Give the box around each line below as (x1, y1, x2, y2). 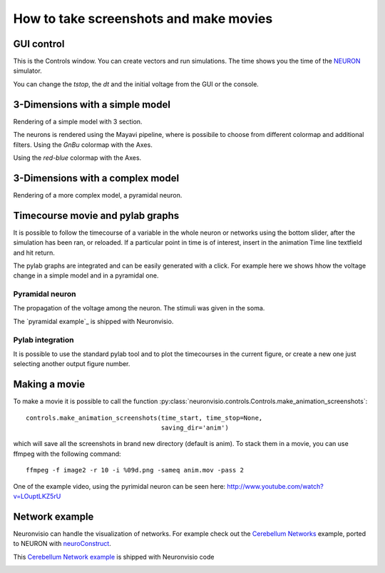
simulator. (13, 66, 42, 75)
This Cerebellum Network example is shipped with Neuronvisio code (13, 552, 215, 561)
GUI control (13, 38, 65, 50)
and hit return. (13, 248, 55, 257)
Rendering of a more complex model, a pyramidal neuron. (13, 191, 183, 199)
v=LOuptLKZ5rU (13, 492, 61, 500)
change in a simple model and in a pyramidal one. (13, 271, 159, 280)
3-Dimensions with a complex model (13, 172, 180, 184)
